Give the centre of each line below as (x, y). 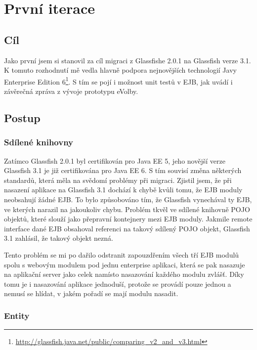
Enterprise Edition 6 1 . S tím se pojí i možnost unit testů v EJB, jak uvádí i (118, 81)
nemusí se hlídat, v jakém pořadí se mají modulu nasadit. (91, 293)
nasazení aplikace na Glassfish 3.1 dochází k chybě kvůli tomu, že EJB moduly (123, 190)
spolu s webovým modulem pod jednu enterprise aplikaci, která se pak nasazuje (125, 264)
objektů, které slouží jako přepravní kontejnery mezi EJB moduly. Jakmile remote (128, 219)
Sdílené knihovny (39, 142)
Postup (22, 118)
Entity (17, 315)
